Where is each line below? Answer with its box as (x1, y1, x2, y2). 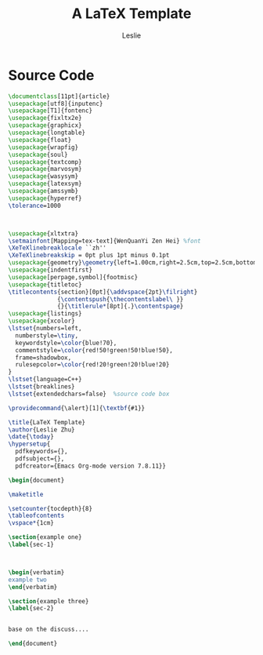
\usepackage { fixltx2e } (8, 115, 82, 122)
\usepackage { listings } (8, 310, 82, 318)
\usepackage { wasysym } (8, 173, 79, 180)
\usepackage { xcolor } (8, 317, 76, 326)
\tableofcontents (8, 511, 65, 520)
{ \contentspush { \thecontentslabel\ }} (57, 295, 184, 303)
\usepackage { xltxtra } (8, 229, 79, 238)
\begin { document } (8, 476, 65, 484)
